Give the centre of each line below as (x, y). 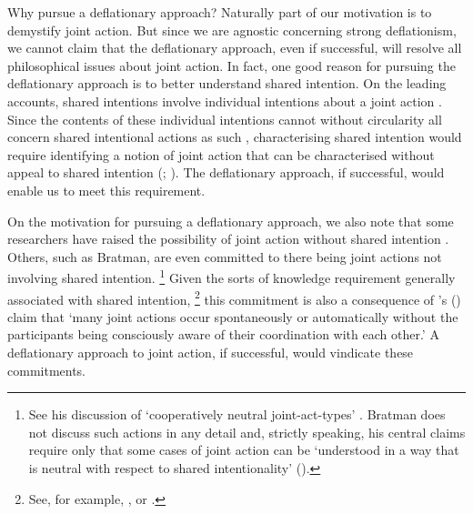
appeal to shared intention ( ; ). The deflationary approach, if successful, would (226, 172)
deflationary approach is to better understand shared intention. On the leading (227, 83)
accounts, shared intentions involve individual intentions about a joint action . (225, 101)
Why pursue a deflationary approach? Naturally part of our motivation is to (220, 12)
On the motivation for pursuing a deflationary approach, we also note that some (231, 221)
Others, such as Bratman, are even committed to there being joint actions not (225, 256)
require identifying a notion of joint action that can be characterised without (221, 154)
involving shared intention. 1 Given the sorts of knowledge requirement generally (231, 276)
